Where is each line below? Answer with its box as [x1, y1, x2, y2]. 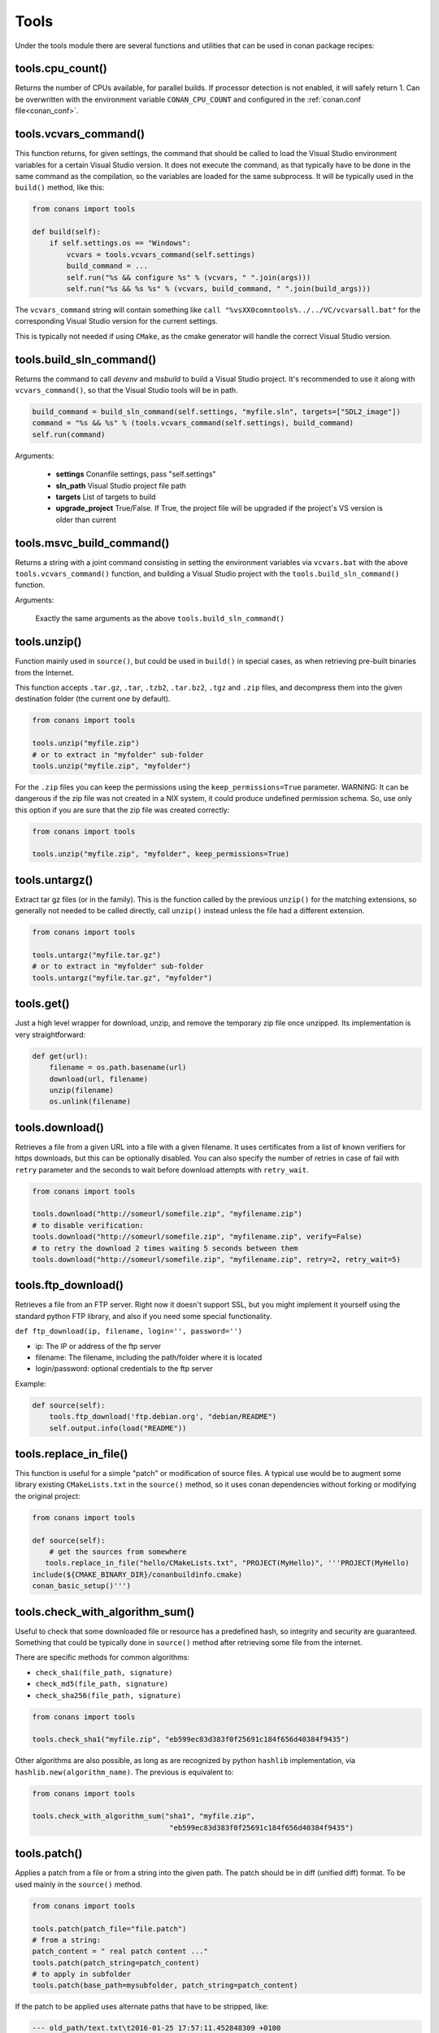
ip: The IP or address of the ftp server [35, 1341, 162, 1351]
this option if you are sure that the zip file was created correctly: [15, 805, 230, 815]
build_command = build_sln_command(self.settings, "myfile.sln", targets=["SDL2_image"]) [32, 407, 402, 416]
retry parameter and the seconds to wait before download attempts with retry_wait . [15, 1165, 309, 1174]
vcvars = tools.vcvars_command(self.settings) [66, 250, 255, 259]
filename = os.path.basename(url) [49, 1063, 187, 1073]
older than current [55, 515, 117, 525]
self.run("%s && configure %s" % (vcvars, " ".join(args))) [66, 272, 311, 282]
